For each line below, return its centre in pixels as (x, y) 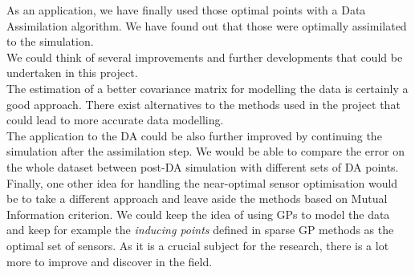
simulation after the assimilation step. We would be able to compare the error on (205, 151)
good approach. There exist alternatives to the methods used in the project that (203, 104)
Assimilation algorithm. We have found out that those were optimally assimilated (207, 25)
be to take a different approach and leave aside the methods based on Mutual (197, 198)
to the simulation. (50, 41)
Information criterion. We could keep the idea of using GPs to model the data (198, 214)
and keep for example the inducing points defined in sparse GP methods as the (200, 230)
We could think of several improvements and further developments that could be (205, 57)
